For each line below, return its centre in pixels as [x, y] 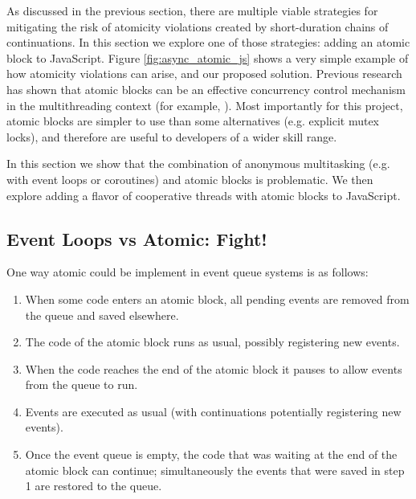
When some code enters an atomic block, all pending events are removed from [217, 299]
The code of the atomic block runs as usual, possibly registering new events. [212, 342]
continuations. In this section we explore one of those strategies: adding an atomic [208, 42]
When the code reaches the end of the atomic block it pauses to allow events [214, 368]
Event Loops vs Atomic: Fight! [137, 238]
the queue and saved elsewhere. [102, 315]
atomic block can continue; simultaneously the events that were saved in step [215, 470]
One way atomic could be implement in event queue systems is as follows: [188, 272]
